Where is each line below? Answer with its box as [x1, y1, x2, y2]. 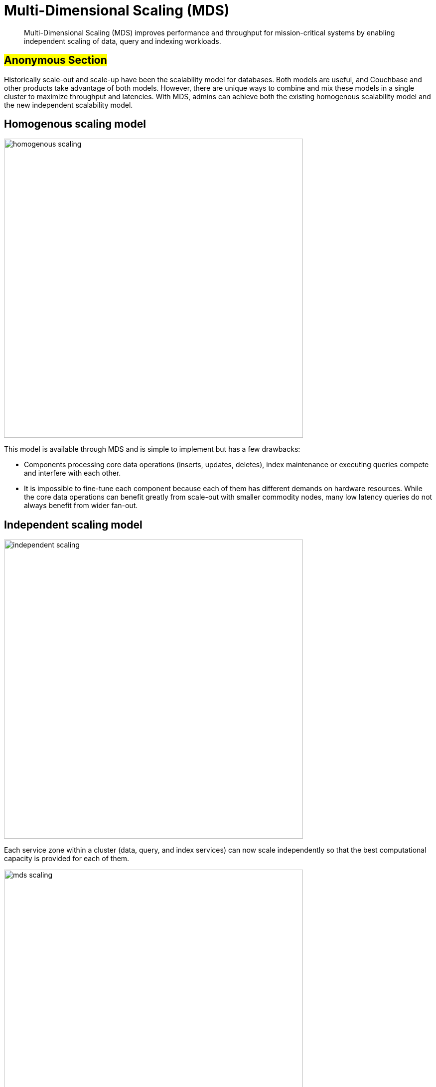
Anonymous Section [4, 54, 107, 67]
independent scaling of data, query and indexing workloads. [24, 36, 221, 45]
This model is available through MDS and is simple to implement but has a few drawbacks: [4, 445, 300, 454]
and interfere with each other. [24, 469, 121, 478]
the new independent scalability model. [4, 100, 133, 109]
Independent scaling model [4, 518, 143, 531]
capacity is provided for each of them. [4, 854, 130, 863]
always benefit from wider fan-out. [24, 501, 138, 510]
